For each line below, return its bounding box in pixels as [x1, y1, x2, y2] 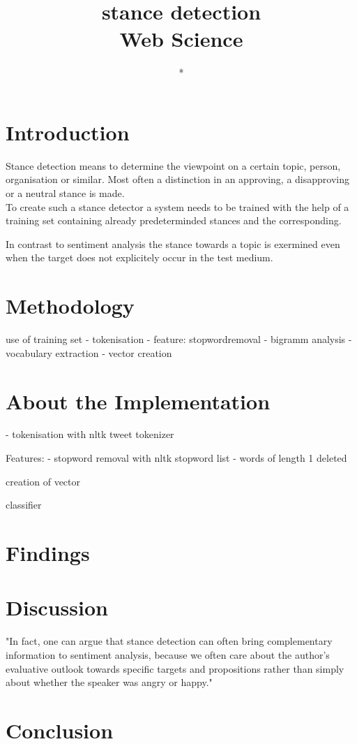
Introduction [6, 117, 130, 146]
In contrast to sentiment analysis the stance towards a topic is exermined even [6, 236, 340, 251]
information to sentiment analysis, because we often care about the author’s [6, 647, 330, 662]
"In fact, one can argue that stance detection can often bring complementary [6, 634, 333, 648]
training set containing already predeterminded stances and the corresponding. [6, 213, 342, 228]
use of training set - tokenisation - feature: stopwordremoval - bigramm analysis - [6, 332, 352, 347]
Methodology [6, 291, 135, 320]
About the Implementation [6, 386, 271, 415]
